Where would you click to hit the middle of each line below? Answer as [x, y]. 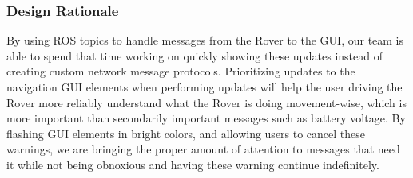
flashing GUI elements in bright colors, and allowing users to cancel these [186, 133]
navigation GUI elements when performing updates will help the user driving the [205, 87]
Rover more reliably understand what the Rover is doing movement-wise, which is [206, 102]
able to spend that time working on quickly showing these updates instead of [195, 55]
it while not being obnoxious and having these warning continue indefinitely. [193, 164]
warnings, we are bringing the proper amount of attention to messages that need [203, 149]
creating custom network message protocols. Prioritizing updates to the [181, 71]
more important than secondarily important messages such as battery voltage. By [206, 118]
